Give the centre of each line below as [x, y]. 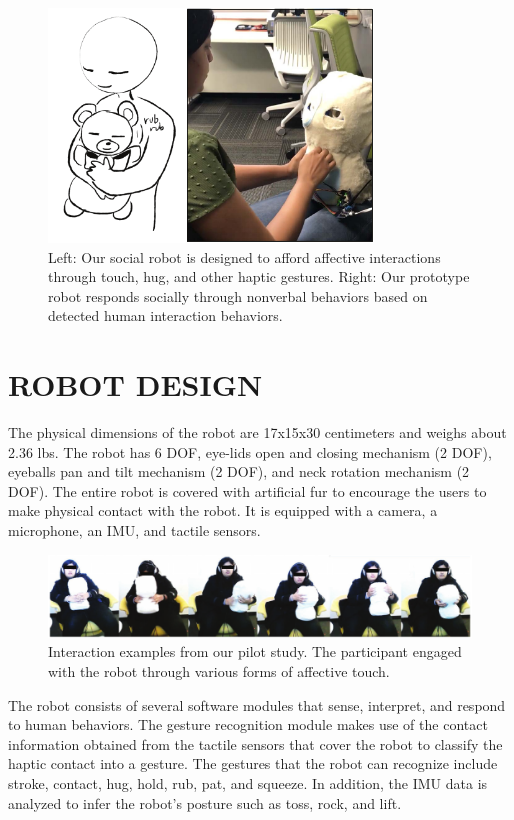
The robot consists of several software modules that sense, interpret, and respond [257, 704]
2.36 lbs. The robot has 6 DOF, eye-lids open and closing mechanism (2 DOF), [250, 451]
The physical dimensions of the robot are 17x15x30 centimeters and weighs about [257, 432]
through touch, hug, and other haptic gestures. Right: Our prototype [259, 276]
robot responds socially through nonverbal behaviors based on [238, 295]
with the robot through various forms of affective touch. [219, 671]
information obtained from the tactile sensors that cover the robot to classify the [255, 743]
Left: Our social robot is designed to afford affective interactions [244, 256]
